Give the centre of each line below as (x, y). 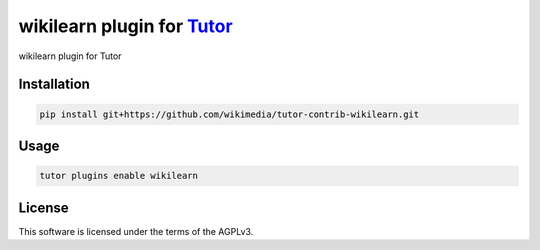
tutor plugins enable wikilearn (119, 176)
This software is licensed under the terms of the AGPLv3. (136, 231)
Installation (54, 84)
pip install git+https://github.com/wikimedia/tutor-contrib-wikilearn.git (229, 114)
